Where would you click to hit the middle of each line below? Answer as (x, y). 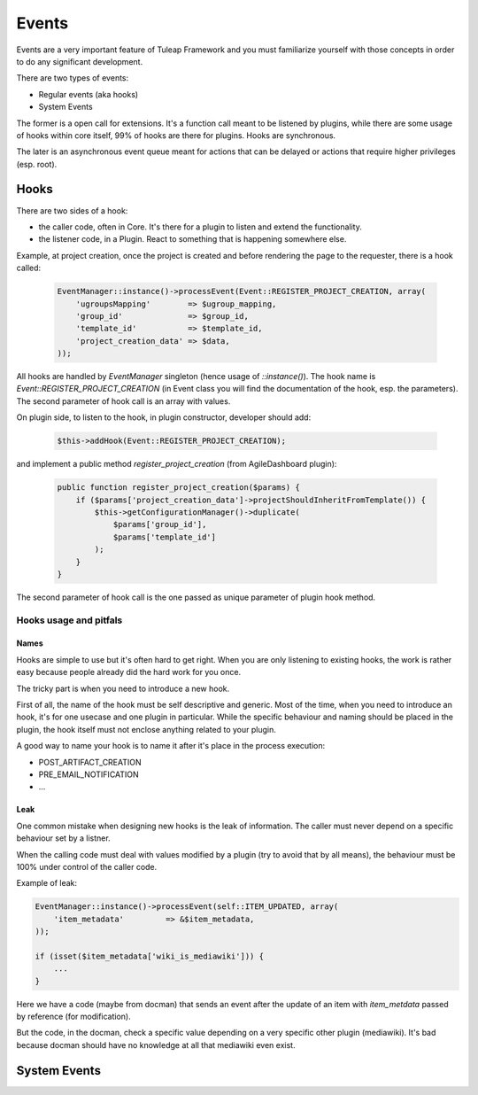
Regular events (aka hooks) (89, 94)
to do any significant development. (80, 61)
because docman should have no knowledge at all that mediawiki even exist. (156, 1045)
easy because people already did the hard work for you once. (129, 672)
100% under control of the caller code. (87, 866)
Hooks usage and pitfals (69, 620)
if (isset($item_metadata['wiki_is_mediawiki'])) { (150, 956)
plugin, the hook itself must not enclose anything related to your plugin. (146, 729)
